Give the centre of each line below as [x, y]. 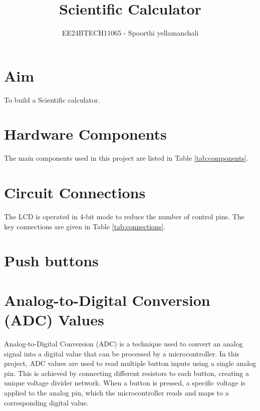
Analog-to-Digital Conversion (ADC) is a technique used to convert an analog [123, 343]
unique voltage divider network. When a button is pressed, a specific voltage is [125, 383]
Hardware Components [85, 134]
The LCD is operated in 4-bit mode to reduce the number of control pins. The [124, 217]
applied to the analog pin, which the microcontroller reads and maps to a [116, 392]
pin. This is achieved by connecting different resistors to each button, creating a [126, 373]
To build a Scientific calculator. [52, 99]
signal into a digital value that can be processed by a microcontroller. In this [122, 353]
